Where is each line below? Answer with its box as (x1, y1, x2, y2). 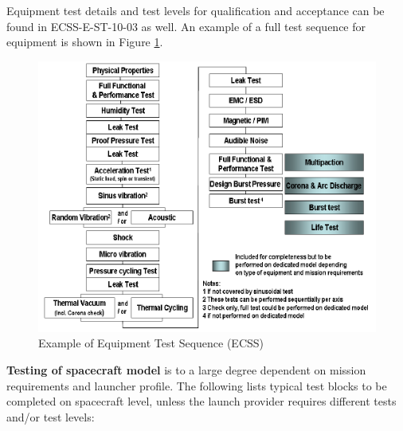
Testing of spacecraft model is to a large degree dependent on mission (6, 362, 366, 378)
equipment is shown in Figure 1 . (6, 33, 163, 50)
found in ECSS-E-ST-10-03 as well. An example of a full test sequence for (6, 18, 366, 34)
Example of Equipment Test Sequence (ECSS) (38, 335, 264, 351)
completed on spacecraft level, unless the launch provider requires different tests (6, 393, 397, 409)
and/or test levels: (6, 408, 95, 425)
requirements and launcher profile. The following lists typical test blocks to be (6, 377, 387, 394)
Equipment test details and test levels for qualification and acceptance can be (6, 2, 385, 18)
